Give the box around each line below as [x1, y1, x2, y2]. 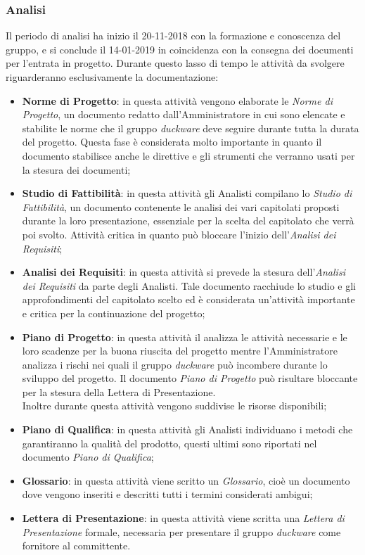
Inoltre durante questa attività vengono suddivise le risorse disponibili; [22, 398, 327, 413]
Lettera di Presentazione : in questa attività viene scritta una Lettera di [22, 511, 345, 525]
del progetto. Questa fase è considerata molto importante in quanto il [22, 134, 322, 149]
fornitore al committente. [22, 538, 131, 553]
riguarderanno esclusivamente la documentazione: [6, 70, 219, 84]
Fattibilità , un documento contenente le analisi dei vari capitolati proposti [22, 199, 340, 214]
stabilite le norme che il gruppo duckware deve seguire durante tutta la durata [22, 120, 359, 135]
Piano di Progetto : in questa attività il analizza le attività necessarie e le [22, 329, 347, 344]
